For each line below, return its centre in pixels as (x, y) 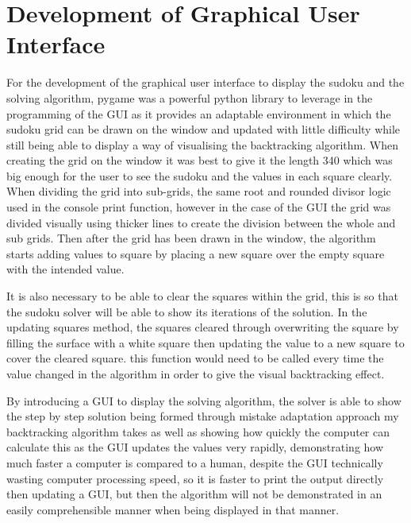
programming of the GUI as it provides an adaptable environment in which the (199, 113)
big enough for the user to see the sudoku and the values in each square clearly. (200, 175)
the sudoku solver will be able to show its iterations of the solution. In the (187, 311)
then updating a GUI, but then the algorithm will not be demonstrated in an (194, 494)
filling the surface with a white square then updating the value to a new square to (205, 342)
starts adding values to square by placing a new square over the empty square (196, 253)
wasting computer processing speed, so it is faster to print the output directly (195, 478)
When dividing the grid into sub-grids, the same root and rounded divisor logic (199, 191)
